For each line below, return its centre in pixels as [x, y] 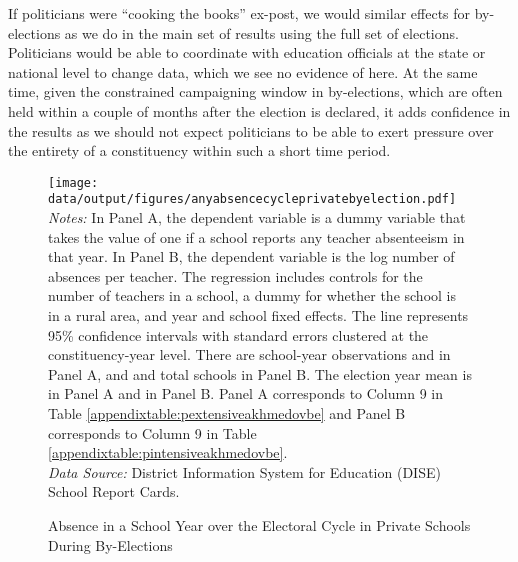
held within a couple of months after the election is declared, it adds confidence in [259, 110]
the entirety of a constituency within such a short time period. [199, 150]
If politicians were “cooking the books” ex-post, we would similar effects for [239, 13]
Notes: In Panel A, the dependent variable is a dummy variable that [257, 217]
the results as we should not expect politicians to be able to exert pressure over [251, 130]
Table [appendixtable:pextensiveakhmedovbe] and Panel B [227, 413]
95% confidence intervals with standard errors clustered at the [238, 334]
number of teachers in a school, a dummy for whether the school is [252, 295]
